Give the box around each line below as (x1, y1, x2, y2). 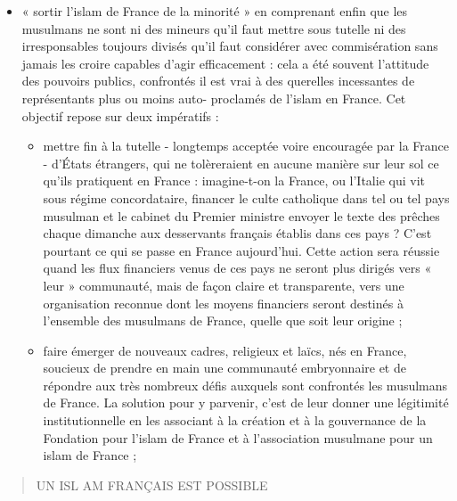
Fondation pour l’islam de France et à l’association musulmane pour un (43, 428, 433, 447)
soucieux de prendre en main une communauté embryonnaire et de (43, 358, 406, 377)
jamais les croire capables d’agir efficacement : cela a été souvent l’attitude (21, 53, 429, 72)
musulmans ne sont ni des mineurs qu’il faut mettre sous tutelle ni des (21, 19, 406, 37)
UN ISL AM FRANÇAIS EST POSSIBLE (36, 475, 268, 494)
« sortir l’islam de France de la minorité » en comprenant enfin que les (21, 2, 408, 20)
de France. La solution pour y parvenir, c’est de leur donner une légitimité (43, 393, 449, 412)
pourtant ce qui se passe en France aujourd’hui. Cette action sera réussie (43, 241, 440, 259)
